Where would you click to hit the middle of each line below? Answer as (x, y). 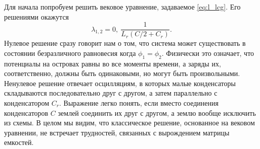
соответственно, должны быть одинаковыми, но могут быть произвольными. (122, 73)
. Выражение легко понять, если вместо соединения (139, 103)
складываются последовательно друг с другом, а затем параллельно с (111, 93)
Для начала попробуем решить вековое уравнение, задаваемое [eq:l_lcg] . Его (122, 7)
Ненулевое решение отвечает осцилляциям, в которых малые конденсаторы (120, 83)
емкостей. (19, 142)
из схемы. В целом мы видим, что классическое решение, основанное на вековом (129, 123)
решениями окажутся (37, 16)
